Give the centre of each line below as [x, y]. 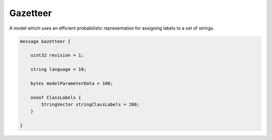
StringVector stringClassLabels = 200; [90, 105]
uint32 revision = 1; [57, 55]
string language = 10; [58, 69]
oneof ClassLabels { [56, 97]
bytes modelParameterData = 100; [72, 83]
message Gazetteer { [45, 41]
